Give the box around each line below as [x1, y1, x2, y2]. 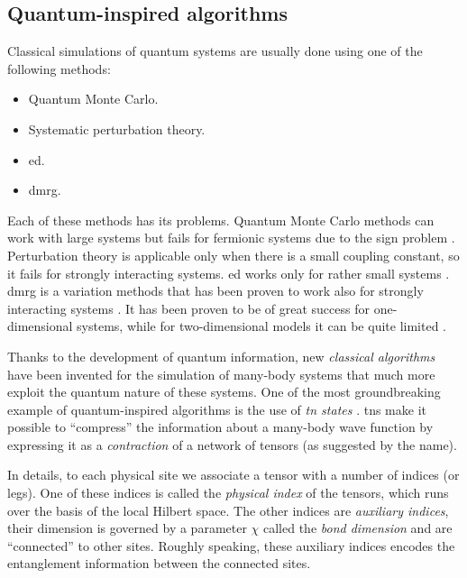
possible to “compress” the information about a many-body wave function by [7, 417, 434, 436]
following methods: [7, 59, 111, 78]
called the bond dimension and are [263, 518, 453, 537]
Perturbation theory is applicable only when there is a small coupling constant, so [7, 245, 460, 264]
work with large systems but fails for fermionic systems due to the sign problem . [7, 228, 455, 247]
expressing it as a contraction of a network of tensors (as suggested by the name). [7, 435, 457, 454]
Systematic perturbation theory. [28, 119, 206, 138]
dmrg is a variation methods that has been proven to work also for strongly [7, 281, 424, 300]
